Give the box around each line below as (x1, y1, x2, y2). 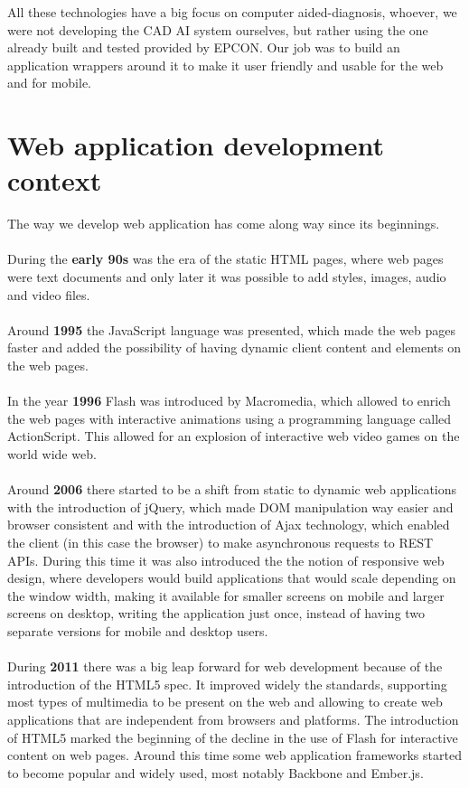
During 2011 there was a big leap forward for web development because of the (7, 657, 443, 676)
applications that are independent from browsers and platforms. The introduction (7, 709, 459, 728)
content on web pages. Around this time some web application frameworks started (7, 746, 462, 765)
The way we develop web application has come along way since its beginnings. (7, 214, 440, 233)
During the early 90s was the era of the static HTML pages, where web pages (7, 249, 444, 268)
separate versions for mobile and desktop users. (7, 621, 268, 640)
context (7, 162, 102, 199)
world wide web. (7, 445, 97, 463)
